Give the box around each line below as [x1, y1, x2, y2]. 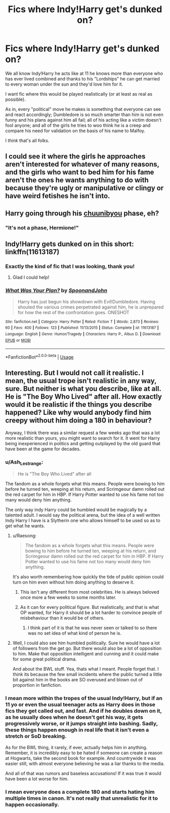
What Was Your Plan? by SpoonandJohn [5, 287, 108, 294]
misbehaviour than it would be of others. [20, 615, 105, 621]
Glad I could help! [12, 275, 50, 281]
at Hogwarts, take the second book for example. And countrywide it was [5, 755, 156, 761]
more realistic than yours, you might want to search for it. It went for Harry [5, 435, 160, 441]
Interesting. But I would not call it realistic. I [5, 369, 144, 377]
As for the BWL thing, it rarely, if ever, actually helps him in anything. [5, 744, 148, 750]
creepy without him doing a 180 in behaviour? [5, 416, 152, 425]
